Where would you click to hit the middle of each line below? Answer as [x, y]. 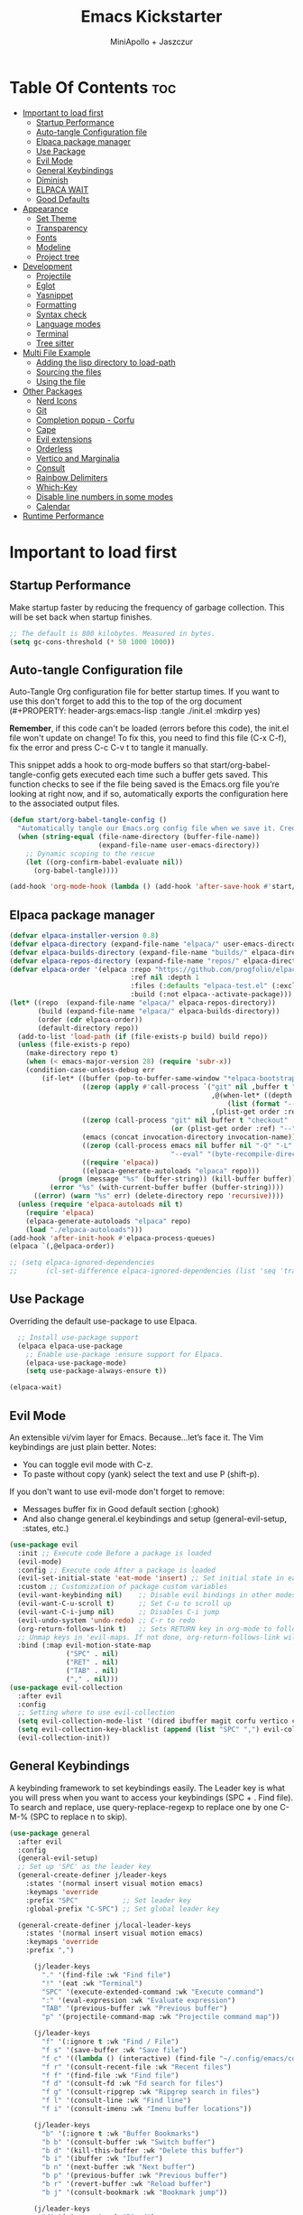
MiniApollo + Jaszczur [151, 42]
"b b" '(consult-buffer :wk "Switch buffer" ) [129, 2142]
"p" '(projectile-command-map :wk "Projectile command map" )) [161, 2017]
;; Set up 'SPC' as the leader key [84, 1867]
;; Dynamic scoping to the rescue [90, 854]
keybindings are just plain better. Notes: [83, 1446]
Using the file [60, 381]
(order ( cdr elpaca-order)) [90, 1019]
